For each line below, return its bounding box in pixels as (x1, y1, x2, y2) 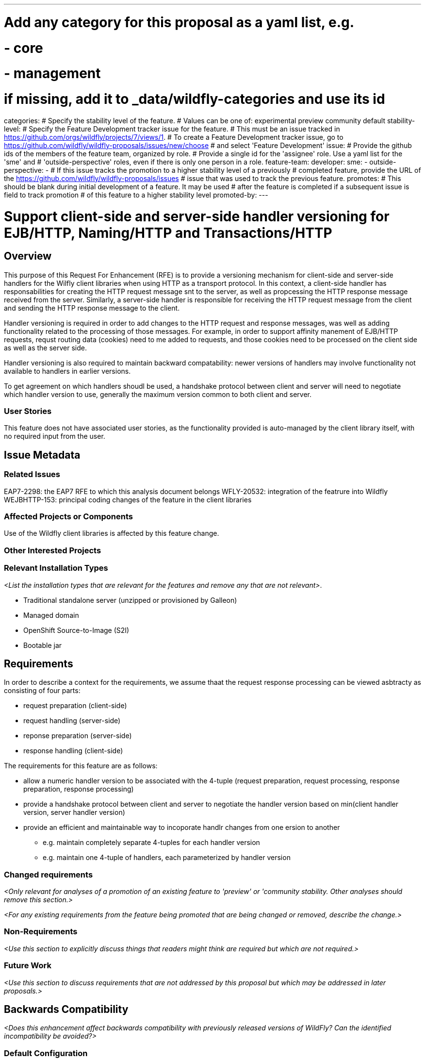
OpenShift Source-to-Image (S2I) (23, 626, 130, 634)
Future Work (4, 961, 51, 971)
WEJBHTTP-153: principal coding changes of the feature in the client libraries (4, 495, 252, 504)
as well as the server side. (4, 343, 87, 352)
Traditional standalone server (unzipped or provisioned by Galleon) (23, 596, 237, 604)
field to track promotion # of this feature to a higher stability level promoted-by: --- (4, 190, 268, 199)
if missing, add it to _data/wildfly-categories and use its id (4, 91, 385, 107)
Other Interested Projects (4, 545, 101, 555)
